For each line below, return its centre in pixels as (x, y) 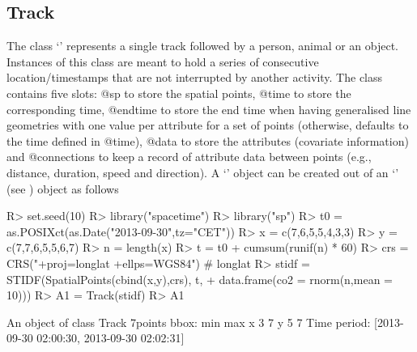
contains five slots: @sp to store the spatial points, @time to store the (179, 93)
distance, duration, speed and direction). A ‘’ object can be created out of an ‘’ (203, 172)
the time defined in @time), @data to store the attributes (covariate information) (208, 140)
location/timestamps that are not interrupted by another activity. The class (195, 77)
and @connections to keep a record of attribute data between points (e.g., (189, 157)
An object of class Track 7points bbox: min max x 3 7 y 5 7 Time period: (189, 322)
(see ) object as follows (63, 188)
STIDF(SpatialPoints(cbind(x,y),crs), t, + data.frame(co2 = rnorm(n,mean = (200, 279)
